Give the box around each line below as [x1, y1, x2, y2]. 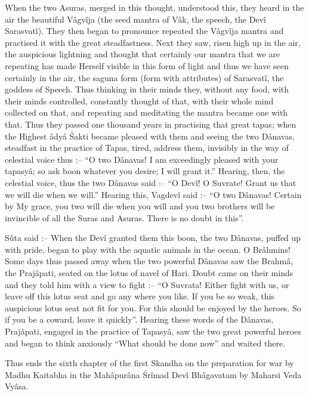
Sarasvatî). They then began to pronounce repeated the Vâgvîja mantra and [5, 24, 284, 37]
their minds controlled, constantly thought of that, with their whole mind [5, 94, 274, 107]
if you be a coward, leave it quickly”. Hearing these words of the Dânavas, [5, 313, 274, 326]
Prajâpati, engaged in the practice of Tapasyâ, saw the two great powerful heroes [5, 325, 301, 338]
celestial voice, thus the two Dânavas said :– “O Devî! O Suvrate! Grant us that [5, 176, 296, 188]
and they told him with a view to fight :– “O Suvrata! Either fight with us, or [5, 278, 289, 290]
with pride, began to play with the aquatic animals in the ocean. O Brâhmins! [5, 243, 291, 255]
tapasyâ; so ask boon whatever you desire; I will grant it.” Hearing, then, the [5, 165, 285, 177]
